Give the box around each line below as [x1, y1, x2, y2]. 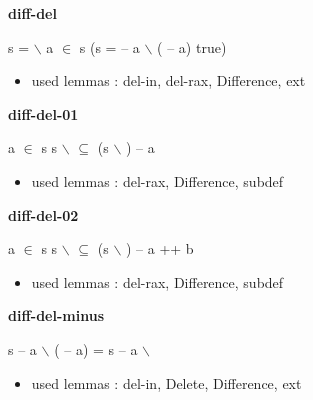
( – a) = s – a [54, 338, 138, 359]
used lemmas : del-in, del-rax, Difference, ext [31, 70, 306, 91]
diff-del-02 [8, 204, 79, 225]
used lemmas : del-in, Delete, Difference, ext [31, 372, 302, 393]
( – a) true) [157, 36, 227, 57]
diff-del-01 [8, 103, 79, 124]
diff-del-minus [8, 305, 104, 326]
